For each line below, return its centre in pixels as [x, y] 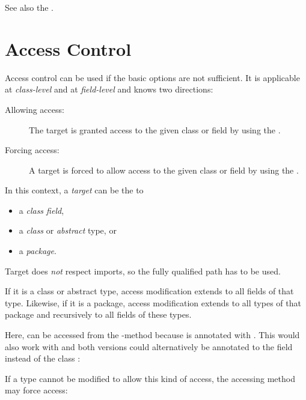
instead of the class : [43, 358]
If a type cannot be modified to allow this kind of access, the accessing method [150, 378]
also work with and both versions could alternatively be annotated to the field [149, 346]
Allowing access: [35, 109]
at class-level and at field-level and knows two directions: [109, 89]
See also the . [29, 7]
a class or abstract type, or [68, 230]
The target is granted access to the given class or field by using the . [155, 129]
